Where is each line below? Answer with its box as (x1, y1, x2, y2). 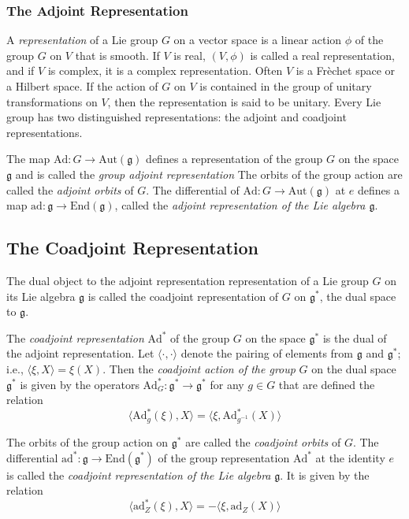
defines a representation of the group (146, 150, 323, 167)
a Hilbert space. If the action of (6, 78, 158, 94)
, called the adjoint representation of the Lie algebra (114, 197, 366, 213)
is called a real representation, (250, 46, 395, 63)
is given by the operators (20, 376, 139, 392)
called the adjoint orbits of (6, 181, 134, 198)
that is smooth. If (75, 46, 160, 63)
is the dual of (322, 329, 387, 346)
